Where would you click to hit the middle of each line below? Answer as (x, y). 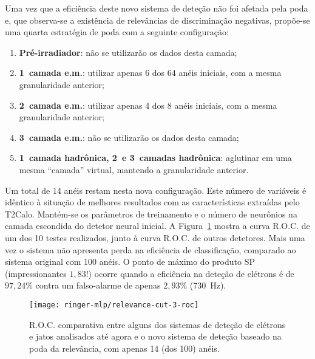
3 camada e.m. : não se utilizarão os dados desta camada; (129, 137)
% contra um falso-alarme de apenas (93, 285)
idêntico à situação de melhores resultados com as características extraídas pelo (152, 202)
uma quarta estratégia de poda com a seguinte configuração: (117, 32)
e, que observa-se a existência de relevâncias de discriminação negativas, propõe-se (157, 20)
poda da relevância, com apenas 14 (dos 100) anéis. (124, 348)
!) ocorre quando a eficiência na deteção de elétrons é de (190, 273)
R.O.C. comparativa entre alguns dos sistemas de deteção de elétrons (157, 324)
